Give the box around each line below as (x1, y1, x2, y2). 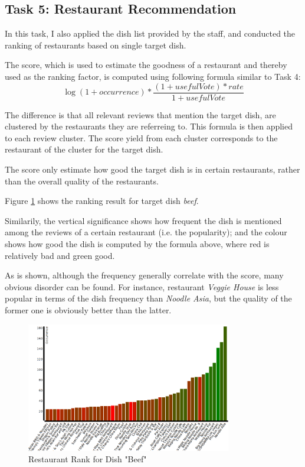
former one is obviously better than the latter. (5, 303, 172, 316)
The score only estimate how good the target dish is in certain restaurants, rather (5, 163, 300, 176)
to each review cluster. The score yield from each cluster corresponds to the (5, 131, 278, 144)
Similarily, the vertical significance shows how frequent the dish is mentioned (5, 214, 282, 226)
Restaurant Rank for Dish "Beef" (28, 453, 147, 465)
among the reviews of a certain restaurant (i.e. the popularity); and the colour (5, 226, 287, 238)
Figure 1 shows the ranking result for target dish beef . (5, 194, 199, 207)
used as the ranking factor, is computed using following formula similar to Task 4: (5, 70, 301, 82)
